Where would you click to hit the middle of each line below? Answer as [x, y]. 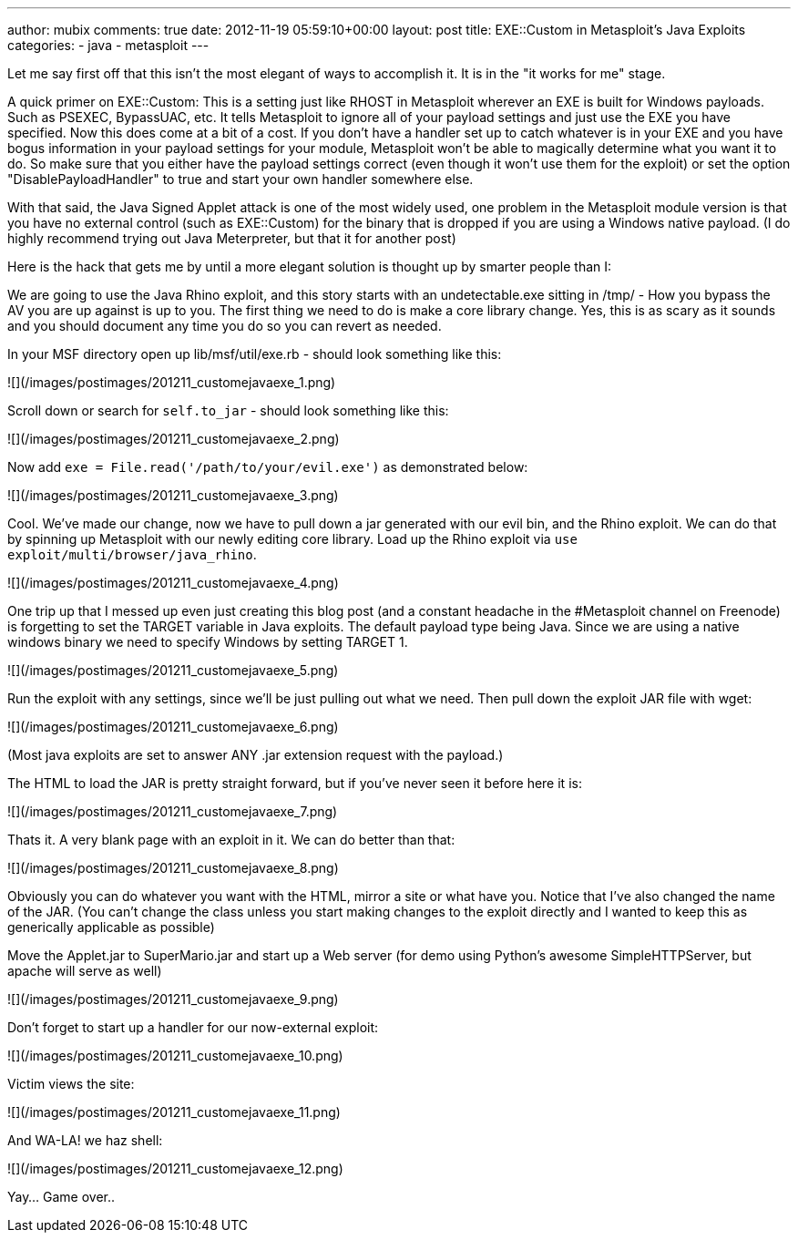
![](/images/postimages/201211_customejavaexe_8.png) [173, 868]
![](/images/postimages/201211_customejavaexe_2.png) [174, 439]
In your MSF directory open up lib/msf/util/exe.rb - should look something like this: [255, 354]
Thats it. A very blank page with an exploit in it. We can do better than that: [231, 840]
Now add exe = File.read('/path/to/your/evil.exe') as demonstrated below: [268, 467]
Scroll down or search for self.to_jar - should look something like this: [228, 410]
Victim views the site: [71, 1084]
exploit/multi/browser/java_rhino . [132, 554]
